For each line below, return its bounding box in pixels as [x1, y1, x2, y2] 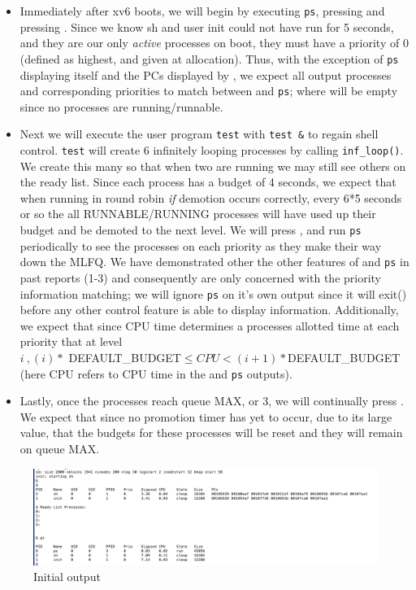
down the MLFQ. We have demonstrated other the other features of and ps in [19, 253, 409, 270]
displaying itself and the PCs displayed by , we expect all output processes [19, 66, 392, 83]
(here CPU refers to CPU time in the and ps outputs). [19, 365, 292, 382]
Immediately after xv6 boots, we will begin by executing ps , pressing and [19, 2, 385, 19]
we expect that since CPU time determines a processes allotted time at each [19, 317, 400, 334]
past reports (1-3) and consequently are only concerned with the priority [19, 269, 382, 286]
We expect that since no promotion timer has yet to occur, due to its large [19, 408, 392, 425]
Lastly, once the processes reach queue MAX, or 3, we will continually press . [19, 392, 404, 409]
